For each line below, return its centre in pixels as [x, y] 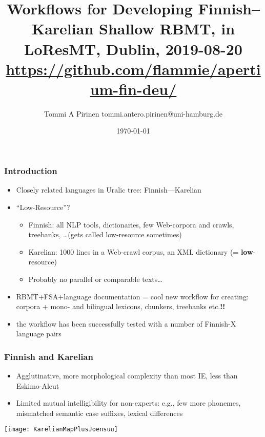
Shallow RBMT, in [167, 28]
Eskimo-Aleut [38, 385]
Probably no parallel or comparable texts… [95, 279]
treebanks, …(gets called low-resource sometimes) [105, 234]
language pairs [39, 334]
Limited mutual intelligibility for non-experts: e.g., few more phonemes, [128, 403]
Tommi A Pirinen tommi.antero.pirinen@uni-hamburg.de [133, 113]
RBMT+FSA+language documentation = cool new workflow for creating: [132, 296]
